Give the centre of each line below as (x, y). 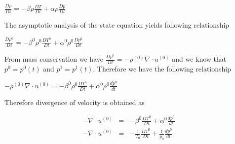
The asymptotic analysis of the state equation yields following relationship (117, 25)
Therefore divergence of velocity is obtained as (75, 102)
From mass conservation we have (54, 59)
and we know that (199, 59)
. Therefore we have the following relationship (162, 69)
